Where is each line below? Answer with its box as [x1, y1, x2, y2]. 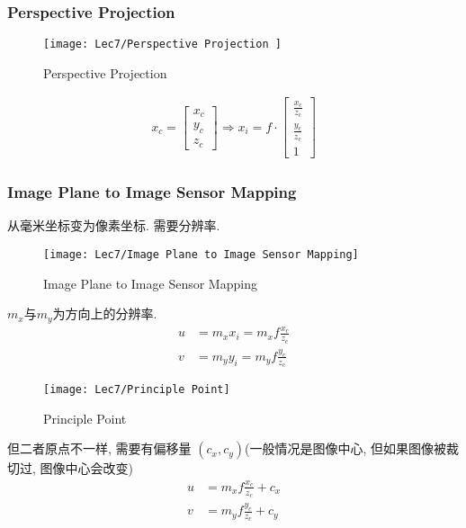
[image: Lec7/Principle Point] [43, 383, 230, 397]
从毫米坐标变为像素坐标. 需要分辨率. [7, 216, 220, 235]
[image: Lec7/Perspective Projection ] [43, 38, 282, 51]
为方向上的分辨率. [52, 304, 157, 323]
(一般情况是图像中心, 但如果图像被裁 [245, 439, 460, 458]
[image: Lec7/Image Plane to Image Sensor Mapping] [43, 247, 359, 261]
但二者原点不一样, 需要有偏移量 [7, 439, 192, 458]
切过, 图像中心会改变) [7, 459, 133, 478]
